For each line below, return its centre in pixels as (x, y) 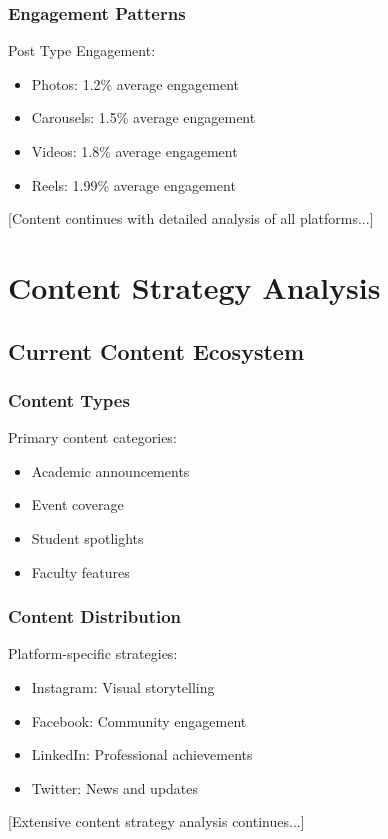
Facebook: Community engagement (139, 720)
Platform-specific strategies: (93, 653)
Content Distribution (95, 616)
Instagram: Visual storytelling (123, 686)
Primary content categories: (92, 437)
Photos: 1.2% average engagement (135, 83)
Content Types (69, 399)
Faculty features (80, 571)
